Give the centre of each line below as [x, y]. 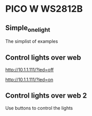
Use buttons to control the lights [39, 108]
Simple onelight [28, 28]
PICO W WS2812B [44, 9]
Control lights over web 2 [46, 96]
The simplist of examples [32, 41]
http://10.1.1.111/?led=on [29, 79]
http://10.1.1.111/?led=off [30, 70]
